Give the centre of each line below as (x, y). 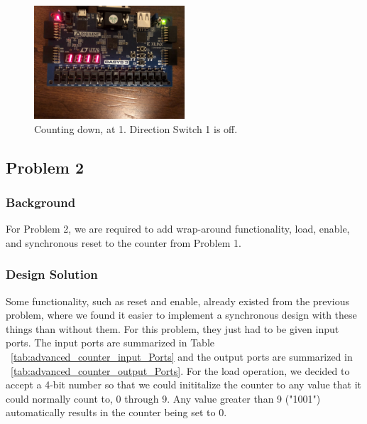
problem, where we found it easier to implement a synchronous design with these (181, 315)
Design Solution (52, 274)
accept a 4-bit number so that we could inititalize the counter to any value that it (184, 385)
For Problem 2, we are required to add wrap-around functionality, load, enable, (178, 229)
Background (41, 202)
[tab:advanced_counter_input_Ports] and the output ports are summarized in (182, 356)
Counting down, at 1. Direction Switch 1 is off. (136, 128)
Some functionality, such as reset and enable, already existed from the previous (177, 301)
